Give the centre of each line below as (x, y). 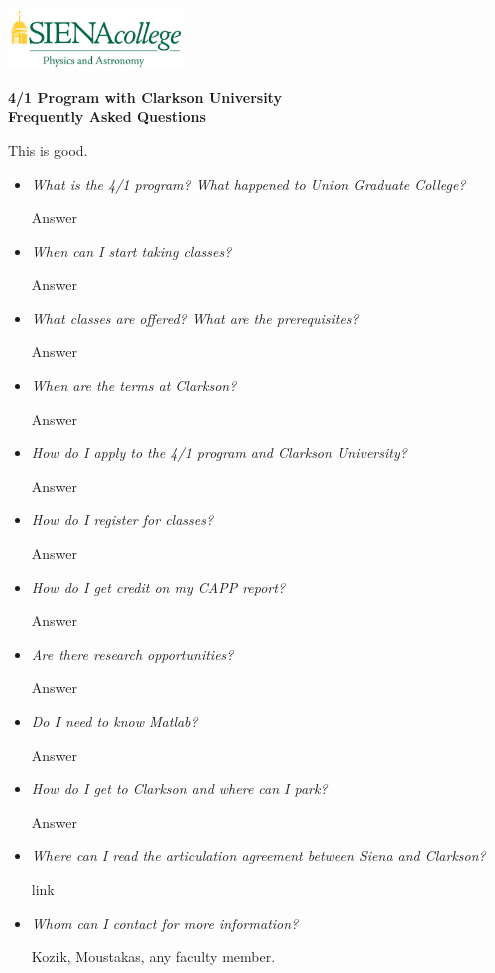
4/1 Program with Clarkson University (145, 96)
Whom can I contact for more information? (165, 922)
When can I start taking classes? (131, 250)
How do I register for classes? (122, 519)
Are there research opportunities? (132, 653)
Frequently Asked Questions (107, 116)
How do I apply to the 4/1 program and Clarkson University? (219, 452)
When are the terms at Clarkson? (134, 385)
